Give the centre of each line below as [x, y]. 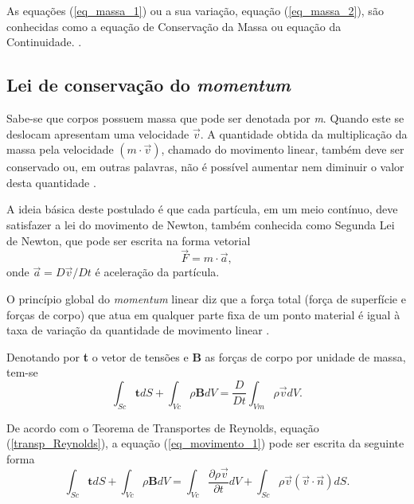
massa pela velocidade [60, 149]
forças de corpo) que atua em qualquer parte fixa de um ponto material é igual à [203, 314]
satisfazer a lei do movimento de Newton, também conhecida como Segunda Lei [201, 224]
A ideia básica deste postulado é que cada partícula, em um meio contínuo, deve [202, 209]
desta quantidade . [51, 182]
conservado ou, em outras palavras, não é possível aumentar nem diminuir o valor [205, 167]
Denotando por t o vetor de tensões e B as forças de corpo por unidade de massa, [206, 356]
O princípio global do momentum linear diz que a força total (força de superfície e [206, 298]
